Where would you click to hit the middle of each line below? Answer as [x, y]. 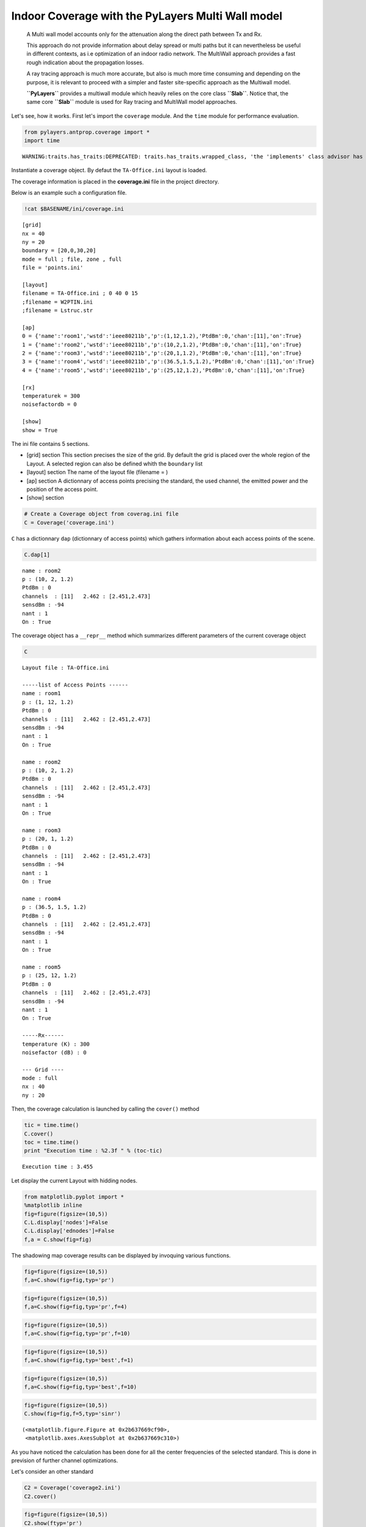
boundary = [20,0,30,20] [59, 251]
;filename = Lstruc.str [58, 311]
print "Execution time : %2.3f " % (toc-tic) [93, 1151]
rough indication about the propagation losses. [85, 62]
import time [42, 141]
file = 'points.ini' [53, 268]
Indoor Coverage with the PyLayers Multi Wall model [147, 16]
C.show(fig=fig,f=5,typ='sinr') [73, 1413]
